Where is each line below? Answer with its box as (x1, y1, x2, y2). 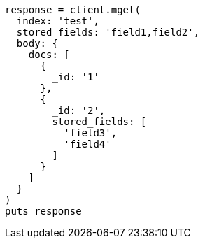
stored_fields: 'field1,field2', (16, 27, 200, 38)
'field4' (64, 138, 111, 150)
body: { (16, 38, 58, 49)
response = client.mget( (5, 4, 141, 15)
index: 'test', (16, 15, 99, 27)
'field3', (64, 127, 118, 138)
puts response (5, 206, 82, 217)
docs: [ (28, 49, 70, 60)
